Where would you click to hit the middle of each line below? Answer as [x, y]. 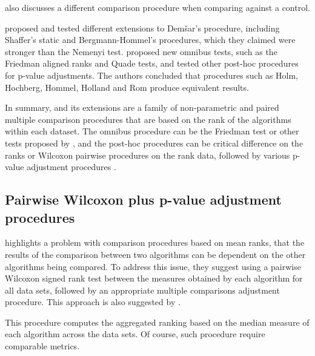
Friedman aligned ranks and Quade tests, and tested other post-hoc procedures [152, 63]
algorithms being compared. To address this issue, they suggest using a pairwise [153, 266]
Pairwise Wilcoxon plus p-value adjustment [143, 199]
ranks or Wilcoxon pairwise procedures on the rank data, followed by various [148, 155]
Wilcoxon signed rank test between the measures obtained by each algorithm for [154, 278]
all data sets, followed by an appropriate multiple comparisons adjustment [142, 290]
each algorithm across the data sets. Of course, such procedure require [135, 334]
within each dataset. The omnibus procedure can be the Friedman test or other [152, 131]
